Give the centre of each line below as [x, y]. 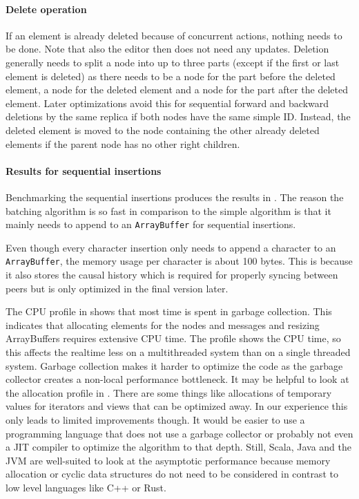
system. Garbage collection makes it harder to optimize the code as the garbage [174, 365]
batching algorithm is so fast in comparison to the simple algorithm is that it [168, 210]
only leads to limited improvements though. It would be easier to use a [155, 419]
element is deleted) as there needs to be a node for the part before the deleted [171, 76]
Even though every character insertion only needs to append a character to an [171, 247]
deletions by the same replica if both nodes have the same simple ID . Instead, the [178, 116]
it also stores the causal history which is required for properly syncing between [172, 275]
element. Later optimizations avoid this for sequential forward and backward [167, 103]
